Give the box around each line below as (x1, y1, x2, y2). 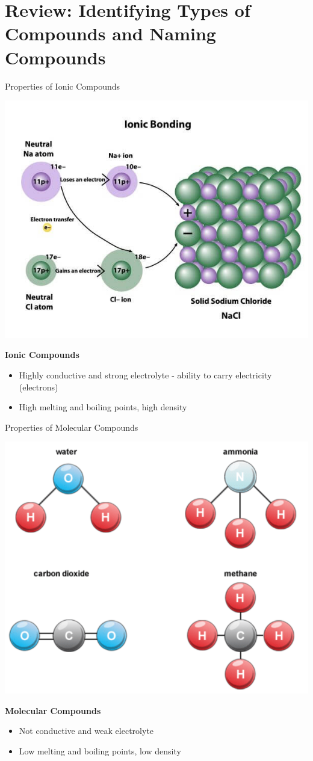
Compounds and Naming (5, 21, 216, 46)
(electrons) (19, 380, 58, 393)
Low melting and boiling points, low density (19, 744, 181, 757)
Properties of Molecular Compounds (5, 421, 138, 433)
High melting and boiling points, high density (19, 401, 187, 413)
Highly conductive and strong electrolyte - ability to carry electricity (19, 369, 272, 381)
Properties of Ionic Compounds (5, 79, 120, 92)
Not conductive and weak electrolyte (19, 724, 154, 737)
